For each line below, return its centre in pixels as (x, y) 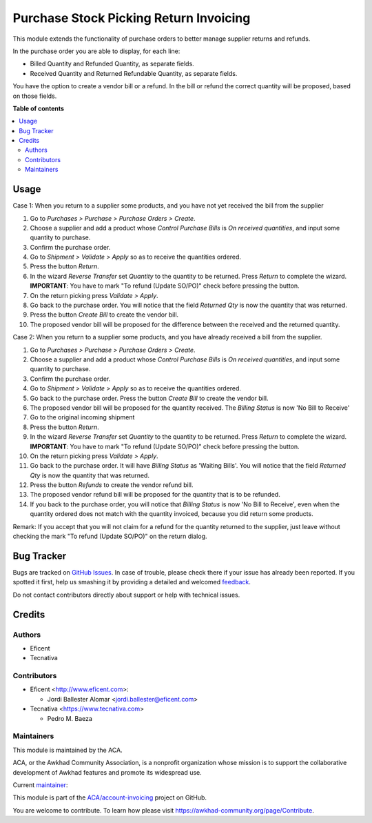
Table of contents (39, 108)
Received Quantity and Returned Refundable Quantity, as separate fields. (134, 73)
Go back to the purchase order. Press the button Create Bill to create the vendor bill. (149, 398)
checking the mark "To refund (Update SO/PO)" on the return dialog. (110, 536)
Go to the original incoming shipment (82, 417)
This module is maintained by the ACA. (68, 750)
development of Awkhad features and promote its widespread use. (107, 772)
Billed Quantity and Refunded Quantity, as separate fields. (112, 64)
